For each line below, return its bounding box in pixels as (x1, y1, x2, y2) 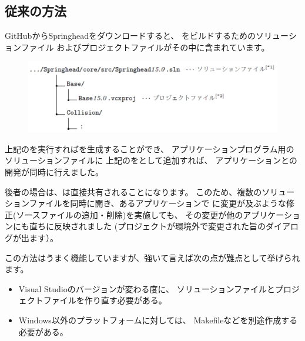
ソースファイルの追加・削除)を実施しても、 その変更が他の (16, 208, 243, 220)
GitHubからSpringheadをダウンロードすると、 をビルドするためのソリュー (5, 29, 289, 42)
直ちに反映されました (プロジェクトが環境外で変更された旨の (29, 220, 266, 232)
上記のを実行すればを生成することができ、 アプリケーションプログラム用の (5, 142, 294, 155)
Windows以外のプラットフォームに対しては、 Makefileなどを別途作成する (18, 314, 298, 326)
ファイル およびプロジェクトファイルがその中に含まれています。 (21, 41, 270, 53)
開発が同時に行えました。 (5, 166, 103, 178)
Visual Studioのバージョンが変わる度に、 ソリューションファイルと (18, 282, 275, 295)
